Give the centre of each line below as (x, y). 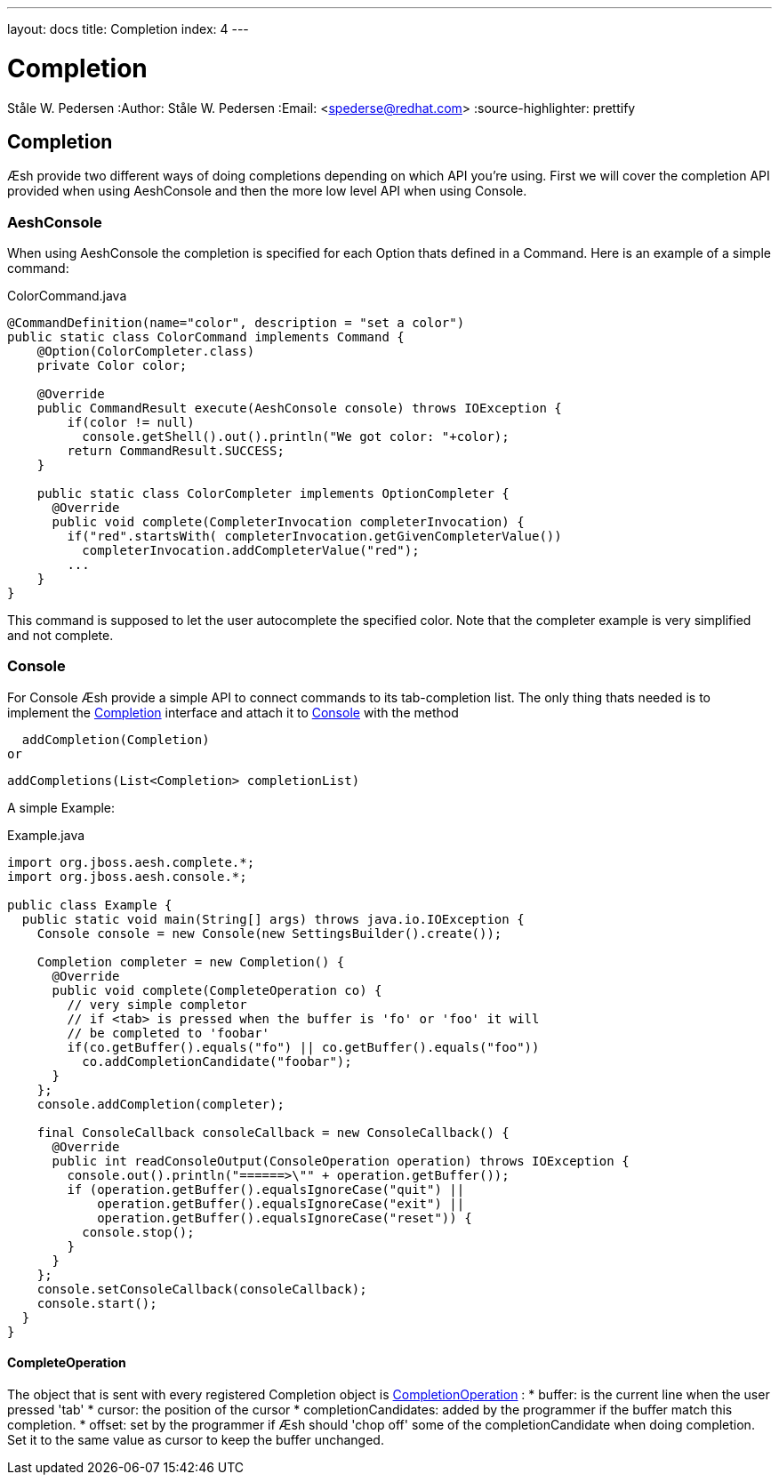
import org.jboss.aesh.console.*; (127, 876)
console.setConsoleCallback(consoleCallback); (202, 1289)
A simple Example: (61, 807)
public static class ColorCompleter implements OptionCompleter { (273, 494)
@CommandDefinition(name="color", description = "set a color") (236, 323)
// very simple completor (157, 1004)
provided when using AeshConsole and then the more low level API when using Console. (267, 191)
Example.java (46, 835)
